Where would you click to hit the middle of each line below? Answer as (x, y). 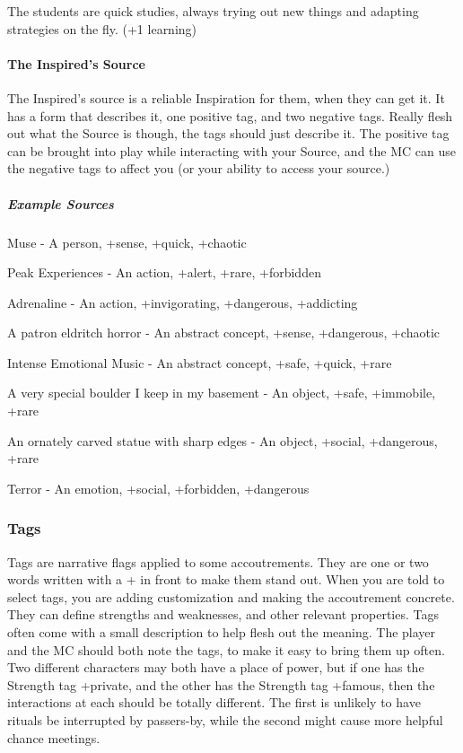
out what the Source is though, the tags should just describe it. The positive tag (228, 133)
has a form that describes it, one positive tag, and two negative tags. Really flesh (230, 115)
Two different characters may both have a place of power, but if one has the (216, 667)
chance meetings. (54, 737)
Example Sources (61, 203)
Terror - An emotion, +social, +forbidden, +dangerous (158, 488)
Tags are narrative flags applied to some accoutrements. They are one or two (218, 561)
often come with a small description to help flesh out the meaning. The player (222, 632)
